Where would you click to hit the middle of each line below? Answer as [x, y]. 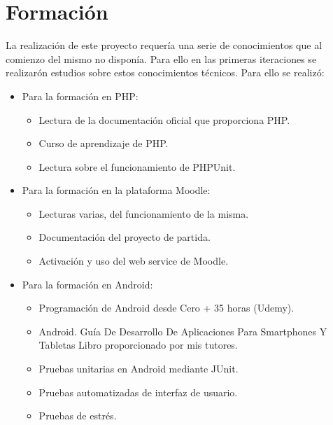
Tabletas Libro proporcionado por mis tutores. [138, 345]
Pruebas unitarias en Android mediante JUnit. [139, 369]
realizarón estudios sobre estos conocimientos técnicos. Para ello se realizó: [165, 72]
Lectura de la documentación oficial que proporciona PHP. [164, 119]
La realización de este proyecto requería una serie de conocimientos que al [164, 45]
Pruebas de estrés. [78, 416]
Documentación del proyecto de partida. [125, 237]
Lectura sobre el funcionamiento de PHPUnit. [137, 166]
